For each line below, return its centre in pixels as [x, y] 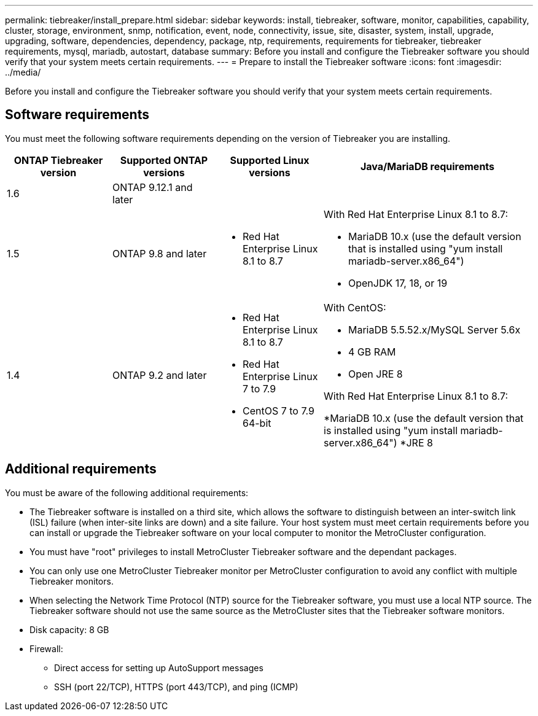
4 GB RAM [372, 352]
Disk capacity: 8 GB [69, 629]
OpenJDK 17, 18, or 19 [398, 283]
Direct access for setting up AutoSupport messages [159, 667]
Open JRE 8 [376, 374]
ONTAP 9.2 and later [160, 375]
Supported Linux [270, 160]
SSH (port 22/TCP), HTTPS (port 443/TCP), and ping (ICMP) [176, 687]
